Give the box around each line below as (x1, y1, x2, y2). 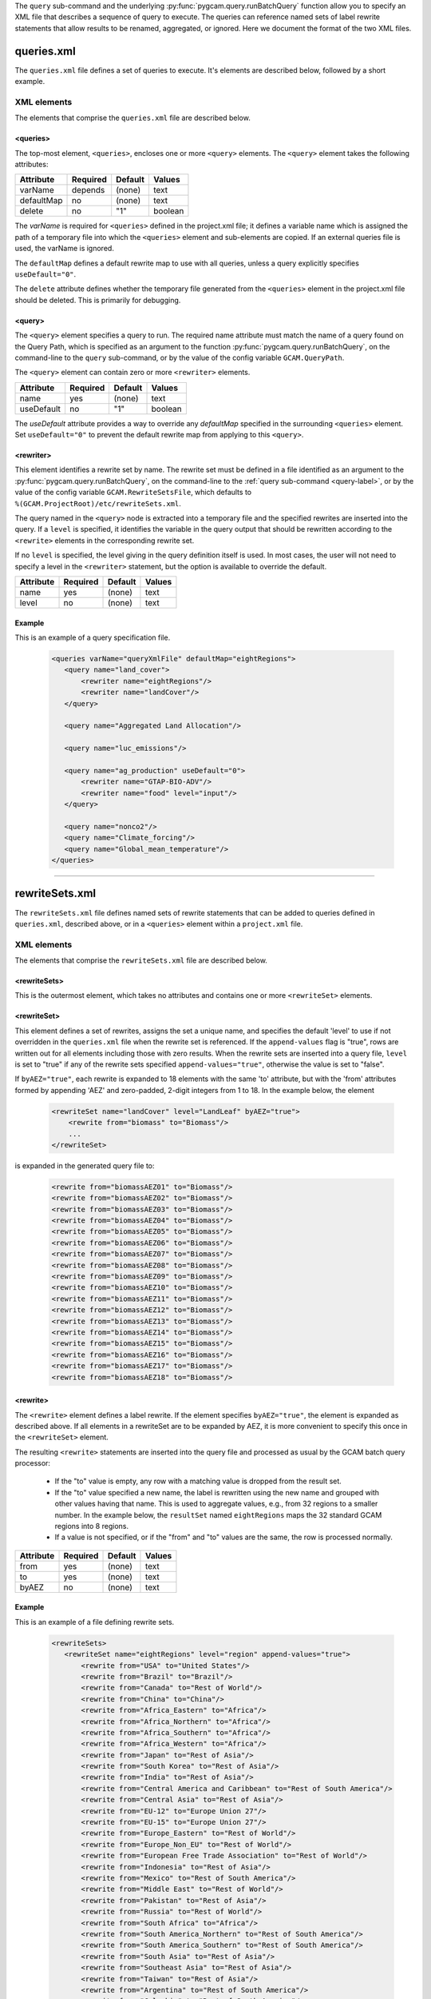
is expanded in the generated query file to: (14, 1160, 155, 1171)
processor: (14, 1458, 51, 1468)
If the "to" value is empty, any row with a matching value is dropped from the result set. (54, 1476, 342, 1486)
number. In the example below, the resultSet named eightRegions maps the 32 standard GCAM (54, 1510, 382, 1519)
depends (72, 185, 105, 196)
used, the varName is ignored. (14, 244, 115, 253)
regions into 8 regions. (54, 1522, 129, 1531)
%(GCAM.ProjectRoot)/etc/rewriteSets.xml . (14, 498, 181, 508)
